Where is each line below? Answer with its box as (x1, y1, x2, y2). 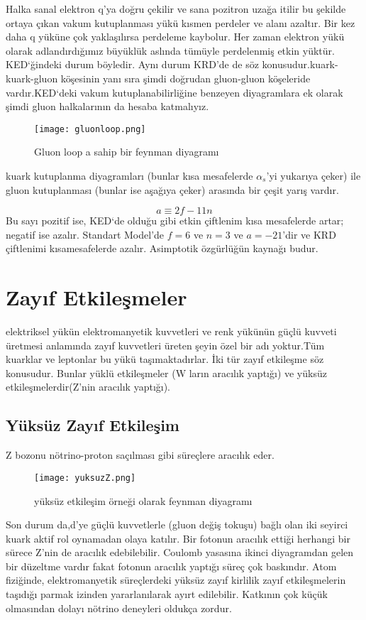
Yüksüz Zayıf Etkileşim (6, 414, 179, 436)
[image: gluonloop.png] (34, 124, 146, 134)
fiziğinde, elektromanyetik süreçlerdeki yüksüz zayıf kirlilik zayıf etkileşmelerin (6, 572, 346, 587)
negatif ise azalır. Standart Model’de (6, 227, 165, 241)
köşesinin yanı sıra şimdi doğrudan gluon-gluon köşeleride (60, 70, 311, 85)
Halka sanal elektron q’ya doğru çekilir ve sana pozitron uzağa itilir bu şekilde (6, 1, 346, 16)
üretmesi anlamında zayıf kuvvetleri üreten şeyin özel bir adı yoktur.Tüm (6, 337, 325, 352)
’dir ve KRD (282, 227, 336, 241)
